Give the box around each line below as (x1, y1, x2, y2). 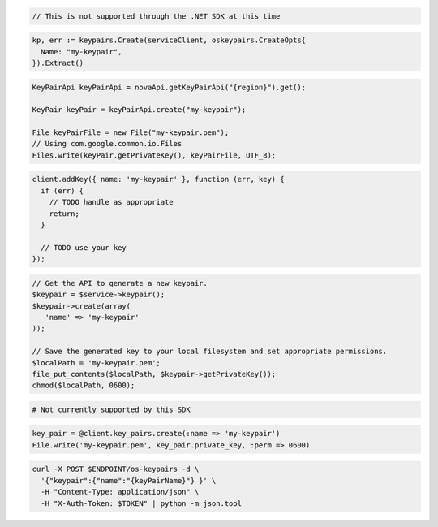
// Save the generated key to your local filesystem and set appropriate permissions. (32, 347, 388, 356)
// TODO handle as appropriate (49, 197, 174, 207)
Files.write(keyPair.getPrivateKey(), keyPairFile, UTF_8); (32, 150, 277, 160)
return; (49, 209, 80, 218)
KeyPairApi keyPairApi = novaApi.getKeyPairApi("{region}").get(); (32, 82, 307, 92)
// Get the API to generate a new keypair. (32, 279, 208, 287)
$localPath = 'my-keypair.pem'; (32, 358, 161, 367)
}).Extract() (32, 58, 84, 67)
